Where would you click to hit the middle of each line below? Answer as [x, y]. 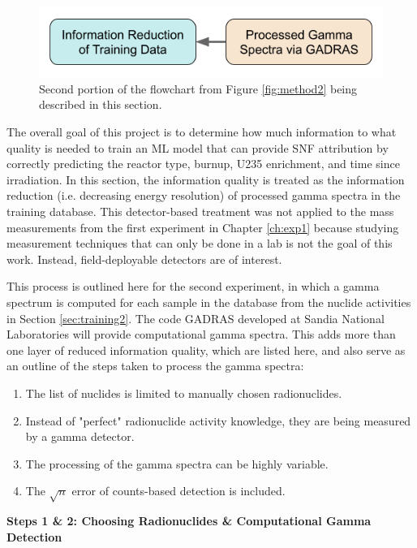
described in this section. [101, 104]
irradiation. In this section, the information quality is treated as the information [206, 179]
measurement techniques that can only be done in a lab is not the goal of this [200, 243]
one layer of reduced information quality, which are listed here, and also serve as [206, 350]
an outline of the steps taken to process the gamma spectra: [155, 366]
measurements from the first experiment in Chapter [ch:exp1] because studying [203, 227]
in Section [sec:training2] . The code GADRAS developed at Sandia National [196, 318]
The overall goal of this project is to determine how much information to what [202, 132]
